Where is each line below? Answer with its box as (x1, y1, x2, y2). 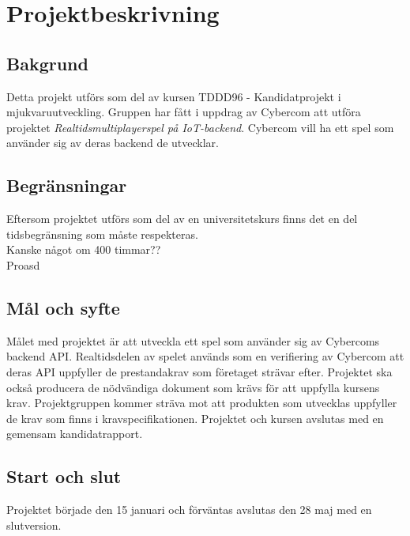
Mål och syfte (6, 295, 120, 319)
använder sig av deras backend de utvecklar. (6, 134, 219, 151)
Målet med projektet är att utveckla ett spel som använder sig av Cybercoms (6, 332, 380, 349)
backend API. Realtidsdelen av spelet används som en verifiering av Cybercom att (6, 348, 404, 364)
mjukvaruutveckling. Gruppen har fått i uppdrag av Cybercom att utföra (6, 104, 361, 120)
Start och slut (6, 464, 122, 489)
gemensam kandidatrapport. (6, 425, 143, 442)
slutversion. (6, 516, 62, 533)
